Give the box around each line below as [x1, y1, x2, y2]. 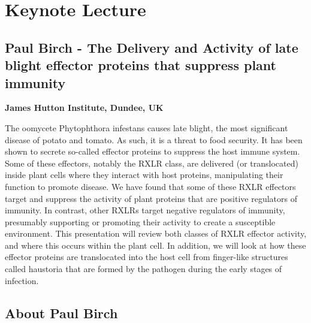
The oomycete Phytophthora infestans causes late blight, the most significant [5, 121, 288, 134]
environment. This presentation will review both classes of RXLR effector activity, [5, 227, 307, 240]
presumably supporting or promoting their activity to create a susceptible [5, 215, 276, 228]
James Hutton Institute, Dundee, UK [5, 101, 164, 114]
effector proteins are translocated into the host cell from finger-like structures [5, 250, 288, 263]
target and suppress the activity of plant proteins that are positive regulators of [5, 192, 297, 204]
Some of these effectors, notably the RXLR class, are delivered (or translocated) [5, 156, 298, 169]
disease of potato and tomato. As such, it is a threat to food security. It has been [5, 133, 303, 146]
